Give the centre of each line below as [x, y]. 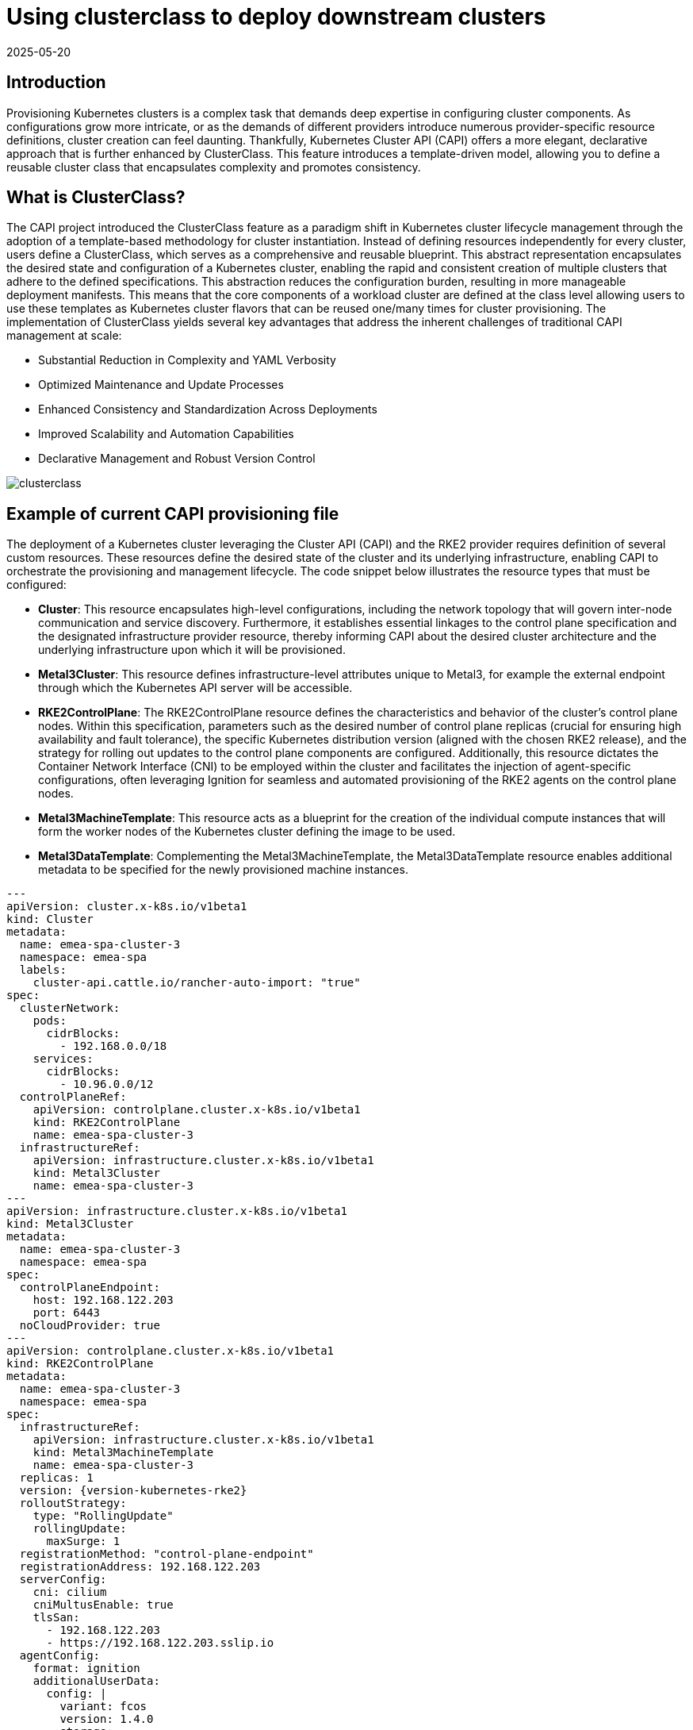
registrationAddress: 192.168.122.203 [140, 1567]
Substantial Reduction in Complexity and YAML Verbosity [187, 360]
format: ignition [86, 1668]
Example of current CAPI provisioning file [173, 513]
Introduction [56, 83]
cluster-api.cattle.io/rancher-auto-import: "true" [197, 983]
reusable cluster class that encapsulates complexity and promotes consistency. [214, 167]
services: [63, 1059]
